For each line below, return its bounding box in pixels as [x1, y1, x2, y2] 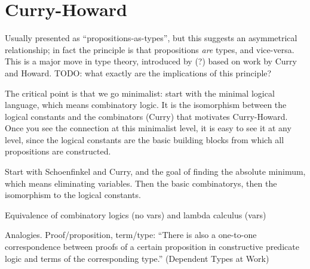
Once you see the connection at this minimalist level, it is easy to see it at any [5, 122, 291, 134]
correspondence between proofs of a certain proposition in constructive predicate [5, 240, 299, 253]
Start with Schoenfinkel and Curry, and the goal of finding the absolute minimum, [5, 165, 306, 178]
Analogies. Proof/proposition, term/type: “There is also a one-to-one [5, 228, 257, 241]
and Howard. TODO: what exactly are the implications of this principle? [5, 66, 272, 79]
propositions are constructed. [5, 145, 111, 157]
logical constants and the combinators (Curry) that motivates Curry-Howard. [5, 110, 288, 122]
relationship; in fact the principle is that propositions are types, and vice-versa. [5, 43, 294, 55]
